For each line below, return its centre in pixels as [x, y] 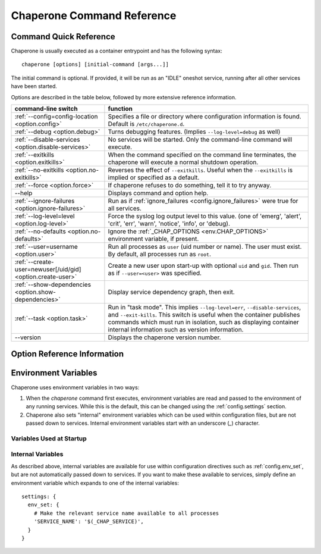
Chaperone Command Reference [94, 15]
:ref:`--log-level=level [45, 216]
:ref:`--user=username [46, 247]
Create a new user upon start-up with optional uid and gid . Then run [203, 266]
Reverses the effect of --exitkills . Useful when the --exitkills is [200, 170]
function [120, 109]
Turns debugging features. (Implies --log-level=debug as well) [194, 132]
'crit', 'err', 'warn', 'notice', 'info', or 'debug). [169, 224]
